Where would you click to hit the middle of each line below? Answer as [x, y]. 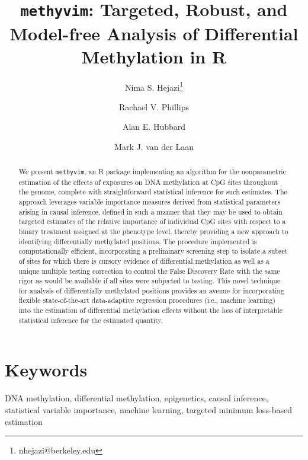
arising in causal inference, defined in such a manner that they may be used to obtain [150, 211]
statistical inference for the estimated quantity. [91, 320]
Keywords [46, 370]
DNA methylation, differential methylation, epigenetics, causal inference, [137, 398]
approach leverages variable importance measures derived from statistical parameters [150, 201]
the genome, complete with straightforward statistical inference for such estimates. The [153, 192]
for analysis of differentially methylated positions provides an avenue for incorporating [151, 290]
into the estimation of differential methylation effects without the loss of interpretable [151, 310]
